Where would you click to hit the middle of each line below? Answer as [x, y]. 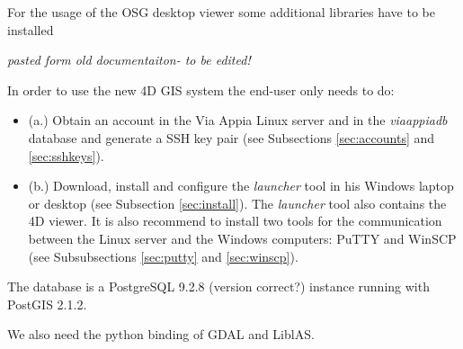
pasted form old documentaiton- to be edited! [129, 60]
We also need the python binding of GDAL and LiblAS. [161, 334]
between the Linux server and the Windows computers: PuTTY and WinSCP [242, 238]
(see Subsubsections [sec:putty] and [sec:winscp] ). [163, 256]
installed [31, 29]
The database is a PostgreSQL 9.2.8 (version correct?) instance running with [218, 286]
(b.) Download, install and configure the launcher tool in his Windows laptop [241, 186]
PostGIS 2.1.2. [47, 304]
